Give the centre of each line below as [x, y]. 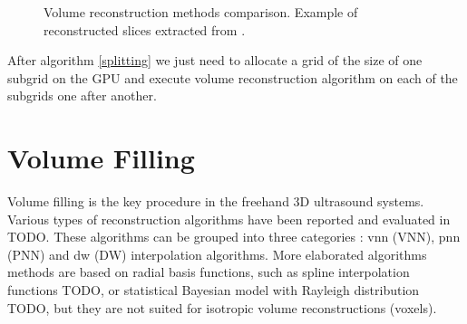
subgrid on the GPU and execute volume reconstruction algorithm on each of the [233, 77]
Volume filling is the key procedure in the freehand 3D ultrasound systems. [216, 201]
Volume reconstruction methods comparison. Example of [201, 12]
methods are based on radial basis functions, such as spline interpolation [209, 272]
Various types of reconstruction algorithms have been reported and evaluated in [229, 219]
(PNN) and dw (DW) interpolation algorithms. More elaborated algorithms [217, 254]
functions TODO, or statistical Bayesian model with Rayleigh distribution [214, 290]
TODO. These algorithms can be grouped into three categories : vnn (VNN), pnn [234, 237]
